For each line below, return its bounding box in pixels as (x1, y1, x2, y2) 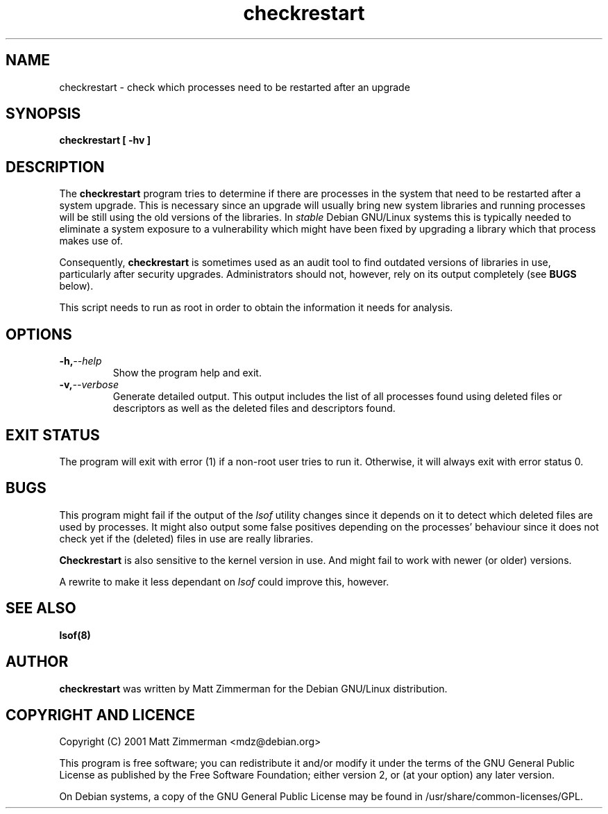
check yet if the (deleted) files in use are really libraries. (59, 532, 314, 545)
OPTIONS (6, 325, 72, 343)
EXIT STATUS (6, 426, 100, 444)
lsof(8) (59, 629, 91, 641)
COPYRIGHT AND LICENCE (6, 706, 195, 724)
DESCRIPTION (6, 158, 105, 176)
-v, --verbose (59, 379, 119, 391)
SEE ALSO (6, 599, 76, 617)
